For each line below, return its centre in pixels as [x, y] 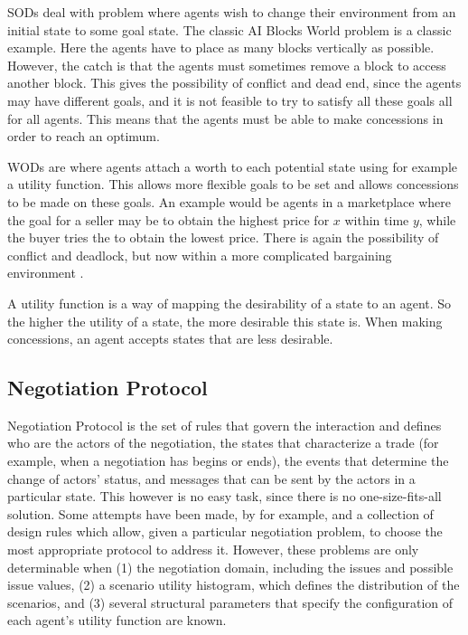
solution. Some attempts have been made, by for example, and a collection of [220, 513]
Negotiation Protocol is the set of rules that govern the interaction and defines [225, 425]
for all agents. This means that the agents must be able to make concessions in [225, 118]
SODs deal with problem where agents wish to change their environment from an [232, 12]
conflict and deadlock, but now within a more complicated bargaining [200, 255]
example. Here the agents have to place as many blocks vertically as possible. [221, 47]
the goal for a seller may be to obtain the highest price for [168, 219]
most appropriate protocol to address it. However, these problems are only [213, 550]
